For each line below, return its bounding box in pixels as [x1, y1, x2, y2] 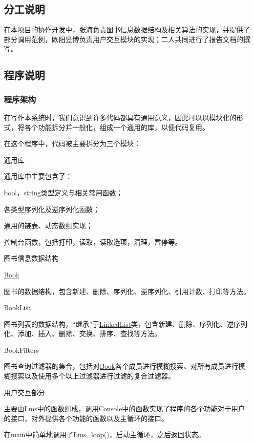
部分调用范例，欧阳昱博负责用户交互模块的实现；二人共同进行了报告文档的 [4, 34, 243, 44]
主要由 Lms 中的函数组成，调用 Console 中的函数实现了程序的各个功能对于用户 [4, 403, 245, 414]
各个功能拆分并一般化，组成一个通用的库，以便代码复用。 [24, 122, 209, 132]
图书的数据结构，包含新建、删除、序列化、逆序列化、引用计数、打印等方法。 [4, 286, 250, 296]
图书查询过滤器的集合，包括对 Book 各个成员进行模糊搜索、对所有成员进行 [4, 361, 238, 371]
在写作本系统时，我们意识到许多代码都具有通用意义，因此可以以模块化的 [4, 112, 236, 122]
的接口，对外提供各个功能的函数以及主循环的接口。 [4, 413, 168, 423]
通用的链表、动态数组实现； [4, 220, 93, 231]
